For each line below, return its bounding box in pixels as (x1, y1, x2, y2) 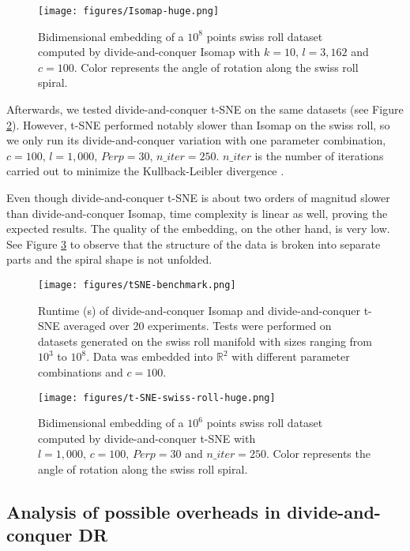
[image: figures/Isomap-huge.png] (38, 6, 220, 17)
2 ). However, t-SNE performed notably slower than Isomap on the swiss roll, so (6, 116, 390, 133)
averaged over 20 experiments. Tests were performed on (63, 317, 332, 334)
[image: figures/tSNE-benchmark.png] (38, 279, 236, 290)
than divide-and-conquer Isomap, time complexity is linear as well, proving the (6, 204, 388, 221)
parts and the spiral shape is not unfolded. (6, 251, 213, 268)
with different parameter (231, 348, 350, 365)
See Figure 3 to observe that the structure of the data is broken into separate (6, 235, 381, 252)
